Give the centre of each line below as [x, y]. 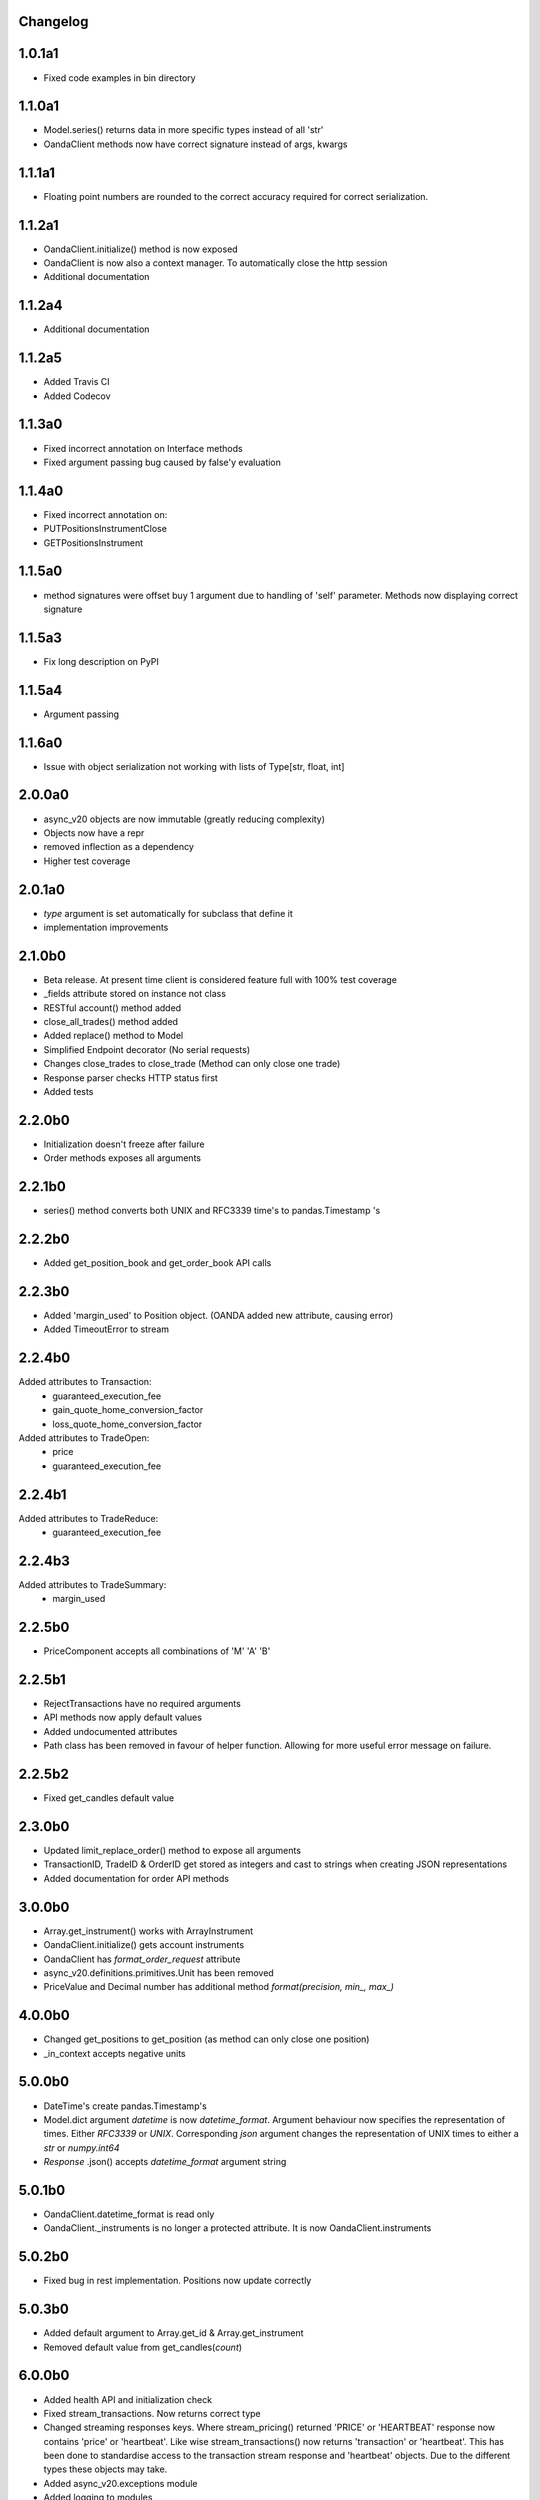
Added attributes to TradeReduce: [88, 1518]
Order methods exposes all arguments [122, 1158]
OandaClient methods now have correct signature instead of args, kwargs [195, 144]
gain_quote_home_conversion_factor [128, 1410]
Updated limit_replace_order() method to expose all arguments [172, 1851]
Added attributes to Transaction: [85, 1382]
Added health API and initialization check [128, 2399]
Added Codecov [77, 396]
